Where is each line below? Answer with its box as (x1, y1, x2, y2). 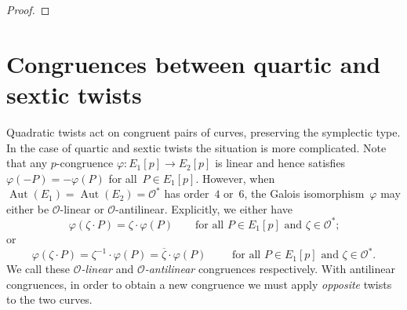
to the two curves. (6, 291, 93, 308)
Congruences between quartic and (6, 47, 381, 79)
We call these (6, 261, 70, 277)
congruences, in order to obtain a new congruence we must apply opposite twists (6, 275, 392, 292)
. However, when (195, 170, 275, 186)
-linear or (60, 200, 104, 217)
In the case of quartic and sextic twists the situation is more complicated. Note (6, 139, 387, 155)
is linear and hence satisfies (215, 155, 346, 171)
